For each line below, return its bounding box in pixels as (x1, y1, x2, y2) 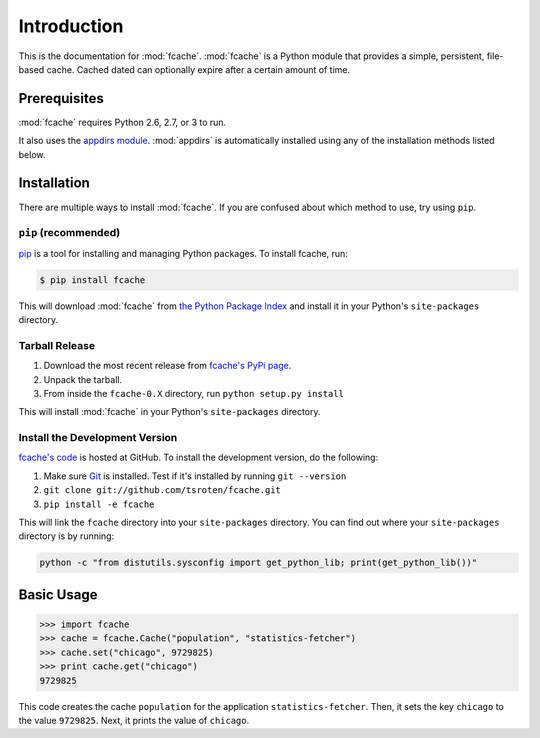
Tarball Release (18, 338, 95, 352)
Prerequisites (18, 90, 104, 107)
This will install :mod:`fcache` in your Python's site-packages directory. (18, 406, 321, 418)
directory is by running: (18, 530, 115, 542)
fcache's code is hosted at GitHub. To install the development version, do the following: (18, 451, 379, 464)
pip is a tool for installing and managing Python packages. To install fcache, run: (18, 247, 349, 259)
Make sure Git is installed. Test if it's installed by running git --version (43, 470, 347, 482)
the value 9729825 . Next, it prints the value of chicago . (18, 714, 250, 726)
